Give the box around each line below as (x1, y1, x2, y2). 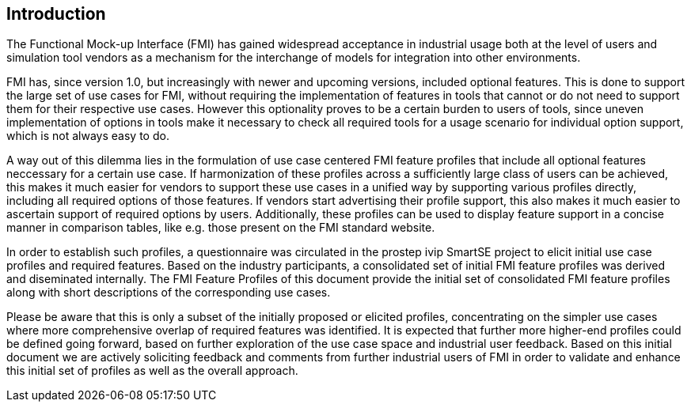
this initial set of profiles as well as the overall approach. (6, 364, 298, 378)
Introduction (6, 4, 106, 24)
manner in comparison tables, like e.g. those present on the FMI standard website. (6, 221, 435, 235)
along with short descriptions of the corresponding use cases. (6, 285, 331, 300)
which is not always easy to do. (6, 129, 169, 143)
